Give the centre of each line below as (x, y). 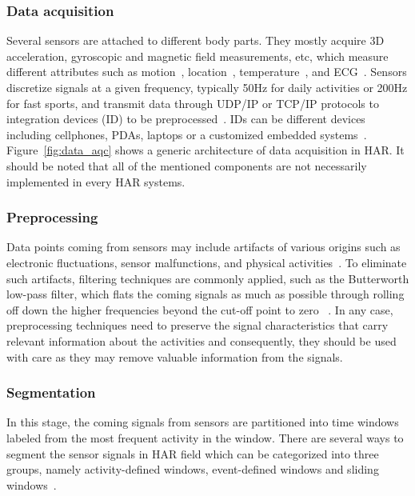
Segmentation (51, 392)
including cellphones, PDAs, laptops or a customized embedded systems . (187, 134)
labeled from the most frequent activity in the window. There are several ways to (205, 437)
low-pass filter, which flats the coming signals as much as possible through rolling (206, 294)
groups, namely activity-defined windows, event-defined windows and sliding (193, 469)
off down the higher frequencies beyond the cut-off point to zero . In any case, (200, 309)
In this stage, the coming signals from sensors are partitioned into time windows (203, 422)
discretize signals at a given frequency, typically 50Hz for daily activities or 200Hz (207, 87)
